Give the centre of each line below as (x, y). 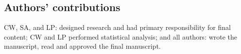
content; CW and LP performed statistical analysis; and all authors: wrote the (121, 36)
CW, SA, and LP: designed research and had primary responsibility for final (117, 27)
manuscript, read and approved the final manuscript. (82, 46)
